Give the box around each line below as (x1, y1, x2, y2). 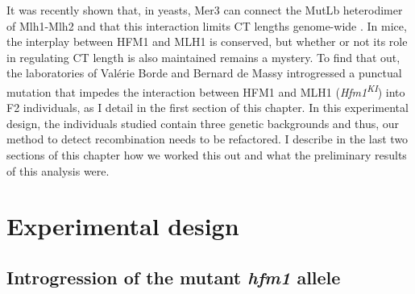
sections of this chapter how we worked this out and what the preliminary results (6, 147, 407, 163)
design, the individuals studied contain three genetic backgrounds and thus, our (6, 114, 400, 131)
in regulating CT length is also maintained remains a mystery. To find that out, (6, 48, 400, 65)
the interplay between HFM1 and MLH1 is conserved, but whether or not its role (6, 33, 408, 50)
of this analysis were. (6, 162, 110, 179)
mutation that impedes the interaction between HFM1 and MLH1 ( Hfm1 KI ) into (6, 81, 405, 100)
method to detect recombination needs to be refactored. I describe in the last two (6, 130, 409, 147)
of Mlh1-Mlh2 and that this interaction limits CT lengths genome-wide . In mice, (6, 17, 407, 34)
